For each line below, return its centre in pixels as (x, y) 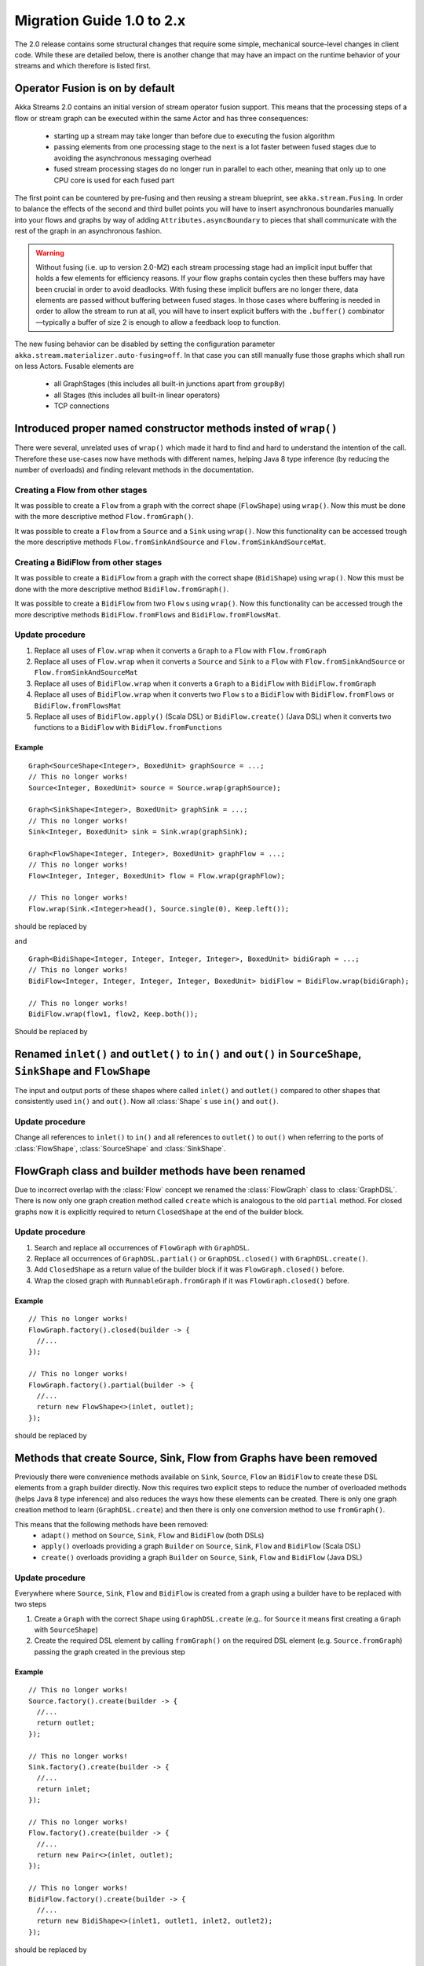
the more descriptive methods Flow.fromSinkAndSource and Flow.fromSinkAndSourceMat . (170, 542)
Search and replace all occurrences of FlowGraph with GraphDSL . (142, 1247)
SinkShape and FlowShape (82, 1071)
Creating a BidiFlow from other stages (88, 562)
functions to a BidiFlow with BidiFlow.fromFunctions (128, 727)
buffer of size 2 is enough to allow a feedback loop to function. (179, 322)
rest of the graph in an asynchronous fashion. (88, 231)
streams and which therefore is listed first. (83, 66)
